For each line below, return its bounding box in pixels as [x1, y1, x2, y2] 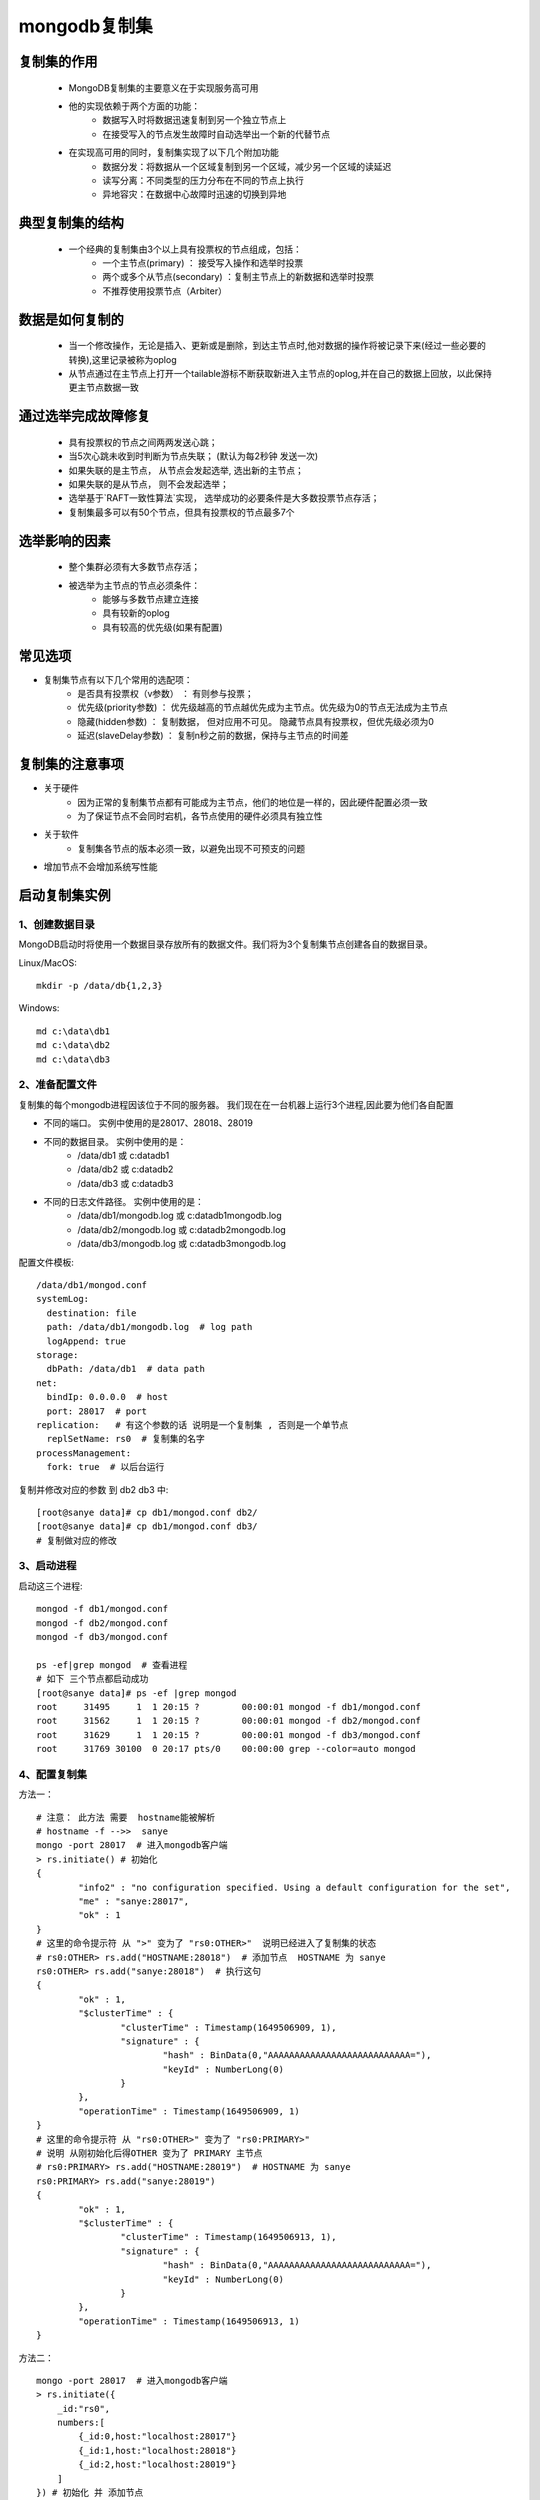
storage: [36, 1350, 79, 1360]
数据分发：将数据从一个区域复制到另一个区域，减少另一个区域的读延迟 [102, 160, 392, 172]
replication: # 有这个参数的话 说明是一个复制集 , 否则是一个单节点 [36, 1419, 349, 1430]
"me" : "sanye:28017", [78, 1896, 190, 1907]
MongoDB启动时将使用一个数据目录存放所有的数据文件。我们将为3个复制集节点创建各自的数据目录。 [18, 938, 434, 950]
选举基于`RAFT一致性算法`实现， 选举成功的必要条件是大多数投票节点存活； [68, 492, 380, 504]
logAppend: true [46, 1335, 127, 1347]
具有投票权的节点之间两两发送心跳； [68, 436, 218, 448]
